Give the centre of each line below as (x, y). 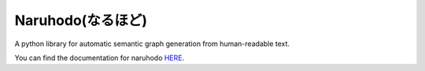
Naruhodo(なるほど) (81, 20)
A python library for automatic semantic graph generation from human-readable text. (152, 44)
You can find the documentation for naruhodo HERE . (100, 58)
